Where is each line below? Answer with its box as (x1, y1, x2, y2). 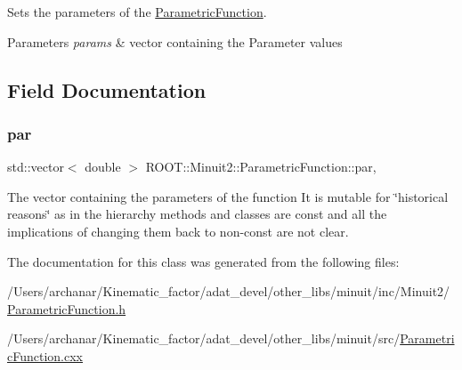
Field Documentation (7, 76, 207, 103)
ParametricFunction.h (7, 299, 126, 318)
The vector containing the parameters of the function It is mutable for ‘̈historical (7, 187, 449, 205)
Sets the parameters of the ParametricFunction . (7, 3, 267, 20)
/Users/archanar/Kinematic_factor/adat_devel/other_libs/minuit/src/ (7, 329, 401, 348)
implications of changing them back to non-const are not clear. (7, 221, 349, 240)
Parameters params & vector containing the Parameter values (7, 32, 343, 51)
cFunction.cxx (7, 346, 83, 365)
